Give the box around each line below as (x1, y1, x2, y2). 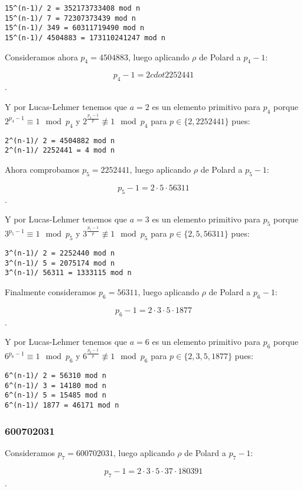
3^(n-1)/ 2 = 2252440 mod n (5, 249, 115, 258)
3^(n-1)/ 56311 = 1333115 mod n (5, 269, 132, 277)
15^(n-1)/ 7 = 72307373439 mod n (5, 14, 136, 22)
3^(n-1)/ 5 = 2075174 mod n (5, 259, 115, 267)
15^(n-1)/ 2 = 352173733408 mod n (5, 4, 141, 12)
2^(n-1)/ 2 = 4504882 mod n (5, 136, 115, 145)
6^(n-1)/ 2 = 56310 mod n (5, 372, 106, 380)
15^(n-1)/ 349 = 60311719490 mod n (5, 24, 145, 33)
